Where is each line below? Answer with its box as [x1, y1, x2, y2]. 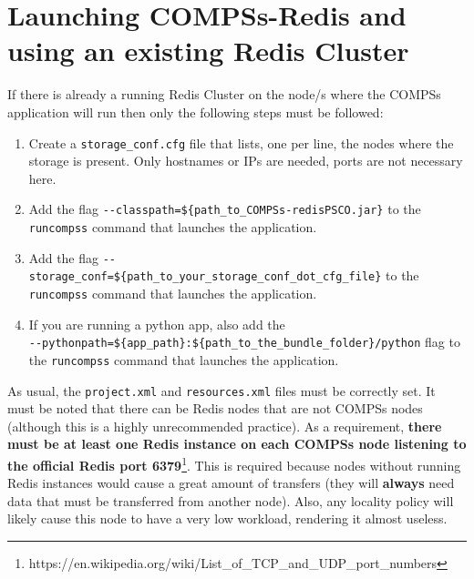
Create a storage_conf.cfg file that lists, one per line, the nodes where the [28, 133, 454, 152]
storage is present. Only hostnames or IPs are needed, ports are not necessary [28, 151, 463, 170]
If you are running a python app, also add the [28, 314, 285, 333]
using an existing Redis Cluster [7, 32, 409, 69]
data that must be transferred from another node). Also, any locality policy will [7, 491, 454, 510]
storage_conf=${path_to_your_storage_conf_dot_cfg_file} [28, 270, 382, 284]
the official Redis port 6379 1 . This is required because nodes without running [7, 452, 461, 474]
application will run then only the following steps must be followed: [7, 102, 384, 121]
